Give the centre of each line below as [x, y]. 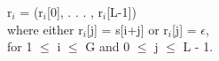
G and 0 [108, 46]
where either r [45, 29]
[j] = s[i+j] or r [127, 29]
